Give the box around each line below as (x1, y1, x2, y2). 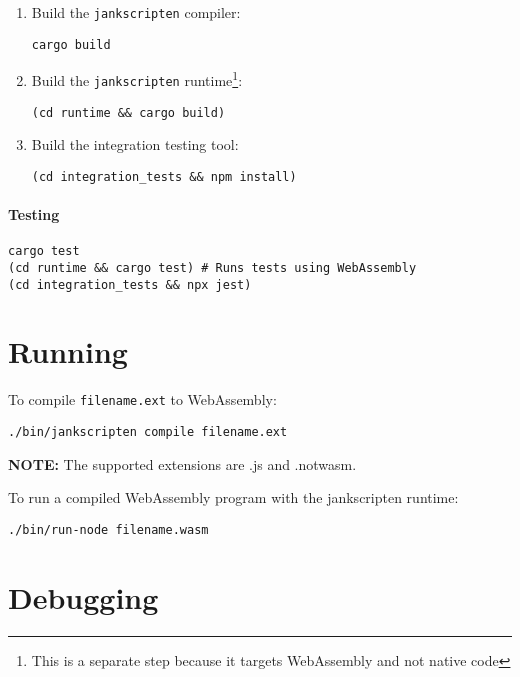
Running (8, 331, 128, 372)
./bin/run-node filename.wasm (8, 522, 209, 537)
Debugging (8, 576, 159, 617)
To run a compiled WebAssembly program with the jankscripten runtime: (8, 487, 459, 508)
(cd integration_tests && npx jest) (8, 277, 252, 292)
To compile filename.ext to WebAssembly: (8, 389, 277, 410)
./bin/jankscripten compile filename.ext (8, 425, 288, 440)
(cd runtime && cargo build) (31, 105, 226, 120)
